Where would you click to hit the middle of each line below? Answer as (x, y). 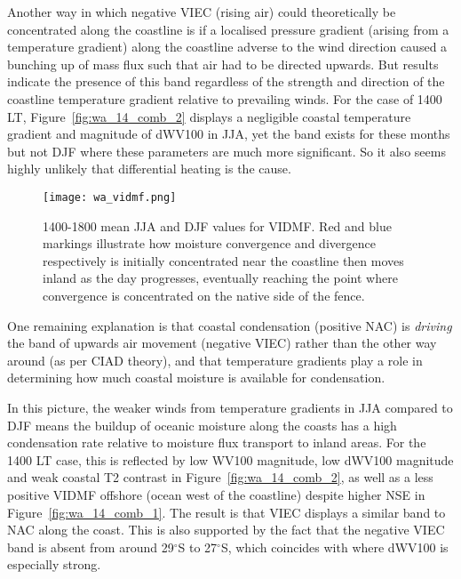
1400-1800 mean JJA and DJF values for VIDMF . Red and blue (217, 225)
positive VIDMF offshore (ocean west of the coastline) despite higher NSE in (216, 494)
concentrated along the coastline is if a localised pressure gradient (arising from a (228, 29)
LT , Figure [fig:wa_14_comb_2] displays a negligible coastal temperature (209, 116)
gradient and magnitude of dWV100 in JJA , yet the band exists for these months (229, 134)
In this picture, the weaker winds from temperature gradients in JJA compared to (230, 407)
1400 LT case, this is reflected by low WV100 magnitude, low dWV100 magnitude (230, 459)
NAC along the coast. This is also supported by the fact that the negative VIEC (226, 530)
